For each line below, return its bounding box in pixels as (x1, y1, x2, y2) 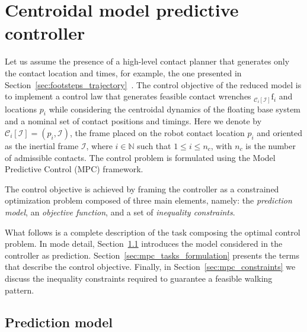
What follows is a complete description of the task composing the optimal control (5, 225, 300, 238)
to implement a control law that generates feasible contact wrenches (5, 90, 251, 102)
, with (210, 140, 232, 152)
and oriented (257, 127, 302, 138)
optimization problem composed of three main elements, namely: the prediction (5, 194, 292, 207)
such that (137, 140, 171, 152)
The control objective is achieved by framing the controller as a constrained (5, 182, 279, 195)
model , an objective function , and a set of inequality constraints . (5, 205, 235, 218)
